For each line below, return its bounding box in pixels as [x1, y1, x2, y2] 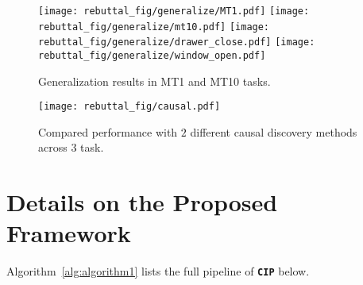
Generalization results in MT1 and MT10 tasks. [38, 72, 271, 89]
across [38, 139, 68, 156]
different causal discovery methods [190, 123, 357, 140]
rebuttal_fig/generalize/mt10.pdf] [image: [38, 21, 270, 33]
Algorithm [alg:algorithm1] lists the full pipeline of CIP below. [6, 263, 310, 279]
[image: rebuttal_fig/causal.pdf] [38, 101, 221, 113]
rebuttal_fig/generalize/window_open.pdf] [38, 49, 266, 61]
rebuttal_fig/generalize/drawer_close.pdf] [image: [38, 37, 315, 48]
